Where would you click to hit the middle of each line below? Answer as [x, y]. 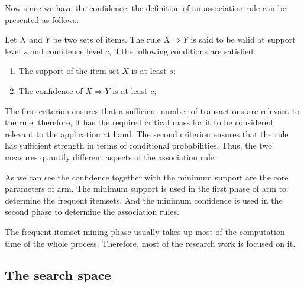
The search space [58, 275]
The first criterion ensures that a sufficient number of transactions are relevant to [152, 110]
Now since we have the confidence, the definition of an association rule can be [145, 8]
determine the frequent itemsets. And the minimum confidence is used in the [144, 200]
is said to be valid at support [243, 39]
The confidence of [51, 90]
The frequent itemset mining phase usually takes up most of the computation [145, 231]
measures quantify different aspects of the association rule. [111, 157]
